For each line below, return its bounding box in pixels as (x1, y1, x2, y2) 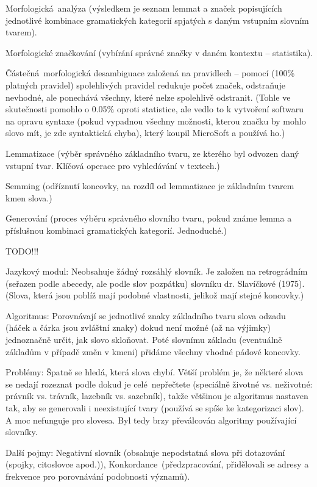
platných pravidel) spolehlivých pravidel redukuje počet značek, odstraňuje (5, 78, 285, 91)
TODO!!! (5, 244, 39, 257)
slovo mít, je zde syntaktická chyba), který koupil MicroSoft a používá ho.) (5, 126, 285, 139)
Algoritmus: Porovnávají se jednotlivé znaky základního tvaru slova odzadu (5, 309, 286, 322)
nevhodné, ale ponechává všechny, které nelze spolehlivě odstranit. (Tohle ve (5, 90, 291, 103)
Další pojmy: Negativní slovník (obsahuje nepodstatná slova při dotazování (5, 446, 285, 458)
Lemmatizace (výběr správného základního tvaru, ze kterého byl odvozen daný (5, 146, 299, 159)
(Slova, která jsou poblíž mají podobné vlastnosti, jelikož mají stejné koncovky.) (5, 289, 304, 301)
